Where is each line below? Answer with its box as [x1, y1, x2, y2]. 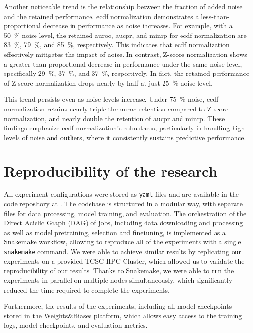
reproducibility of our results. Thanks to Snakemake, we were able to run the [4, 265, 234, 276]
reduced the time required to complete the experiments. [4, 284, 170, 295]
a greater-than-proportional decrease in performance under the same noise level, [4, 58, 242, 69]
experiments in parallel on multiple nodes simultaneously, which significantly [4, 275, 233, 285]
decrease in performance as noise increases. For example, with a [43, 20, 233, 31]
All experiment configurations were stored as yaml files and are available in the [4, 189, 239, 199]
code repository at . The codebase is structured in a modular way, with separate [4, 199, 243, 209]
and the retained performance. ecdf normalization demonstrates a [4, 11, 199, 21]
